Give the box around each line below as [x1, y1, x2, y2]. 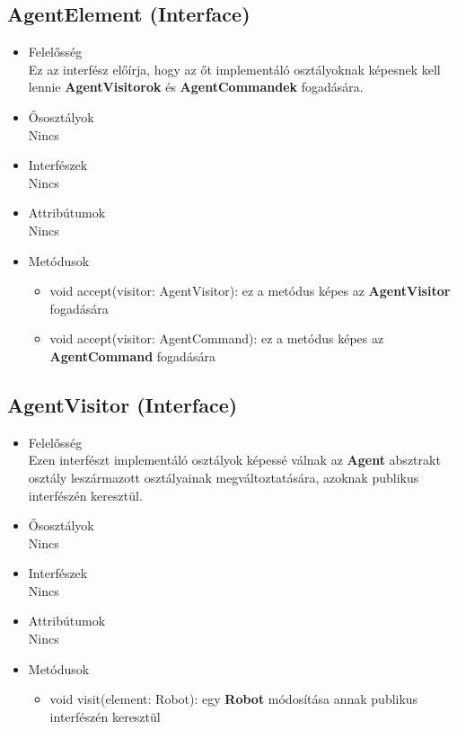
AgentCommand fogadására [49, 346, 215, 365]
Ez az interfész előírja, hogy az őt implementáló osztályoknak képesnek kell [28, 59, 441, 78]
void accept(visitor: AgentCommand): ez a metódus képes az [49, 329, 384, 348]
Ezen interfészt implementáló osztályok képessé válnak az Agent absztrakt [28, 450, 441, 469]
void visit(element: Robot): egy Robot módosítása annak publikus [49, 689, 418, 708]
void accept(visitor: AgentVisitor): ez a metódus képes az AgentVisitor [49, 281, 451, 300]
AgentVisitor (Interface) [7, 390, 238, 418]
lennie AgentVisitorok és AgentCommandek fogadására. [28, 77, 364, 96]
